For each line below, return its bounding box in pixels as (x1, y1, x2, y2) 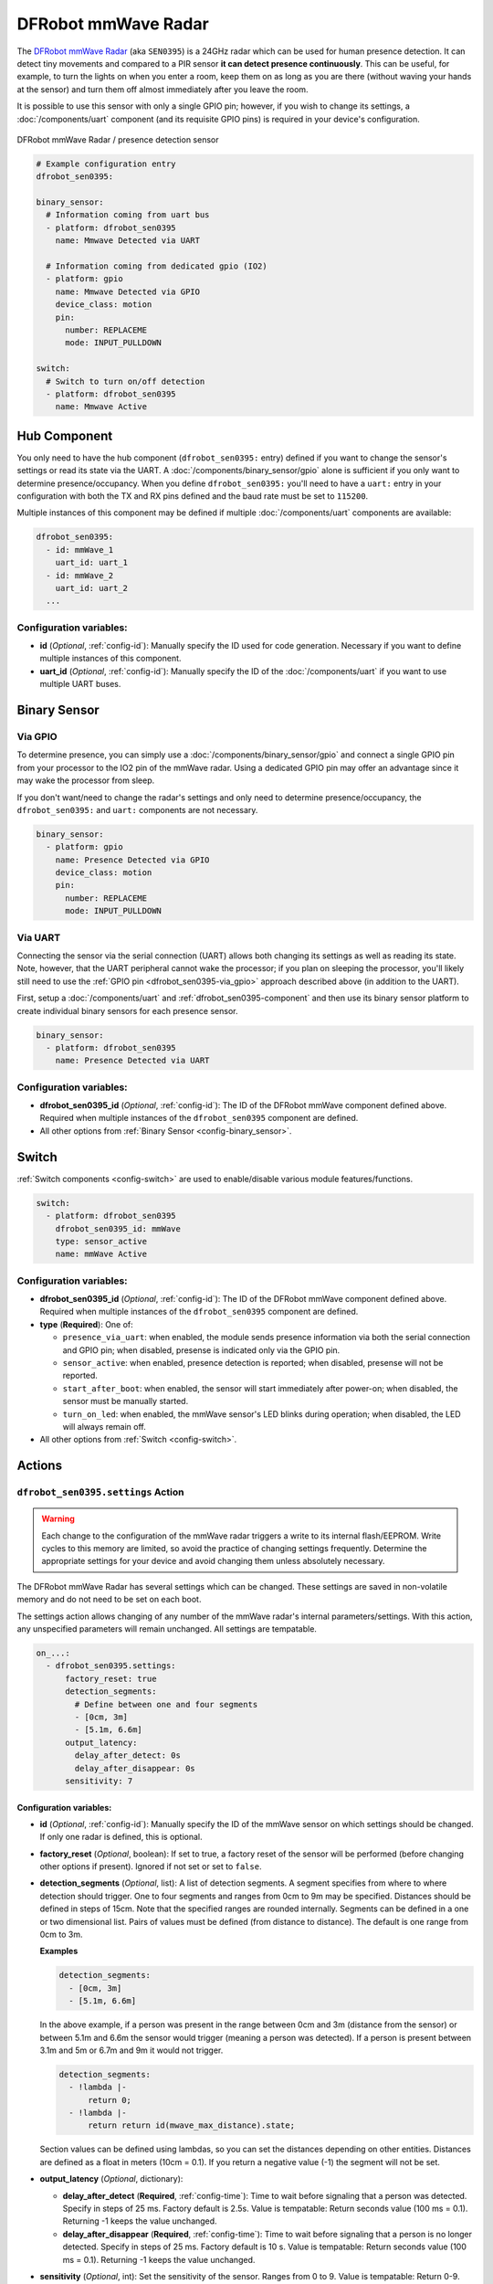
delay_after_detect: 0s (74, 1750, 182, 1761)
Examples (39, 1946, 79, 1957)
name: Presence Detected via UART (55, 1055, 210, 1066)
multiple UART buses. (39, 679, 121, 690)
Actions (16, 1458, 63, 1474)
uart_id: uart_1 (55, 557, 128, 568)
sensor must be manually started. (62, 1396, 189, 1407)
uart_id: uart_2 (55, 583, 128, 593)
